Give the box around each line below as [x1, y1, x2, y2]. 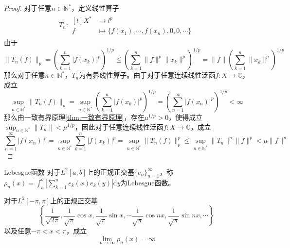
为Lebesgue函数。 [120, 177, 175, 187]
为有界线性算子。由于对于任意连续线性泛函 [79, 70, 216, 80]
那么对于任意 [4, 70, 45, 80]
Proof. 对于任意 [4, 3, 52, 13]
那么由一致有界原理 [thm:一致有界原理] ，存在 [4, 112, 145, 122]
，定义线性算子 [71, 3, 119, 13]
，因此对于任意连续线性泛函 [74, 121, 163, 132]
